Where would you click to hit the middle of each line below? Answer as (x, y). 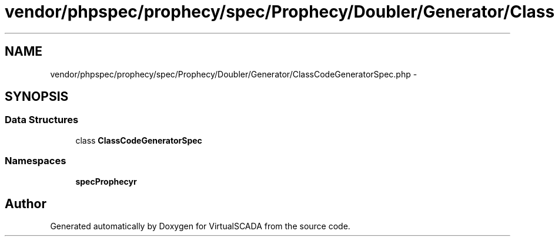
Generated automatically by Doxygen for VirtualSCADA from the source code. (200, 226)
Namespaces (36, 161)
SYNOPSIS (37, 97)
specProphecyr (106, 181)
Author (26, 203)
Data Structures (42, 120)
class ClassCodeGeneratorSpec (139, 140)
